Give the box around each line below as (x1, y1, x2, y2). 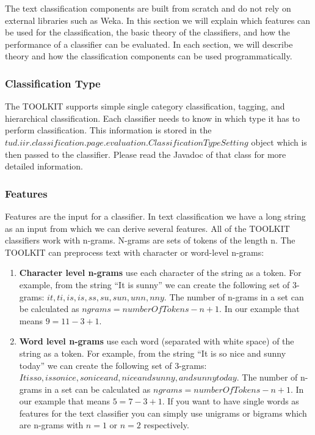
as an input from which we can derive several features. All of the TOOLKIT (5, 221, 290, 234)
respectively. (143, 418, 189, 431)
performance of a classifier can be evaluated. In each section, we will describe (5, 37, 293, 50)
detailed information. (5, 160, 84, 173)
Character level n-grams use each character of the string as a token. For (19, 266, 302, 279)
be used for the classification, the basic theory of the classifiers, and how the (5, 26, 290, 39)
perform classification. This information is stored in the (5, 124, 212, 136)
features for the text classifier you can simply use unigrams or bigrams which (19, 406, 307, 419)
